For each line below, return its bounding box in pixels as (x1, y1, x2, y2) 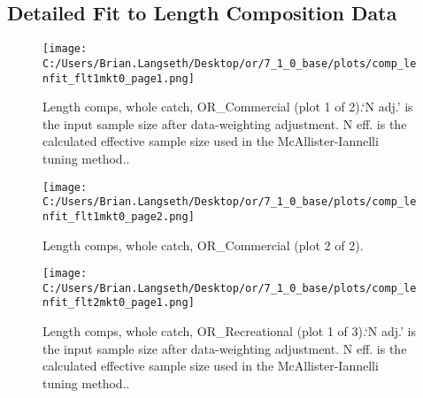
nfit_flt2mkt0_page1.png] (42, 296, 195, 310)
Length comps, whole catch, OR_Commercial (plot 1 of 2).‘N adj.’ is (42, 97, 413, 116)
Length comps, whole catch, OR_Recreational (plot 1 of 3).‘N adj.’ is (42, 322, 416, 341)
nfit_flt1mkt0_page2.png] (42, 210, 195, 223)
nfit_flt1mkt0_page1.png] (42, 72, 195, 85)
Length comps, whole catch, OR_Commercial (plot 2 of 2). (42, 235, 364, 254)
